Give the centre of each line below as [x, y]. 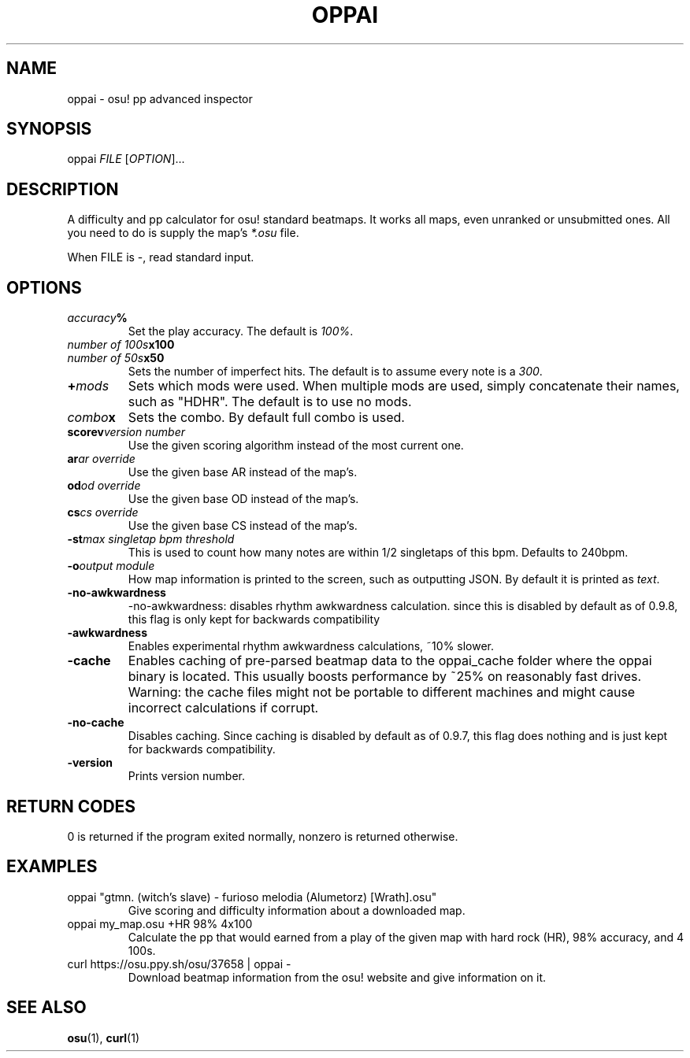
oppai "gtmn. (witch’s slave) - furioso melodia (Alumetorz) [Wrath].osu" [252, 897]
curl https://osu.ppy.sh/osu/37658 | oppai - [179, 964]
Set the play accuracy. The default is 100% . [241, 331]
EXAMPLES [52, 867]
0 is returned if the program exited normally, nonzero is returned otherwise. [263, 836]
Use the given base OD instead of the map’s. [243, 499]
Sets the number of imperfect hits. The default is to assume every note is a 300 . [335, 372]
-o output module [111, 566]
